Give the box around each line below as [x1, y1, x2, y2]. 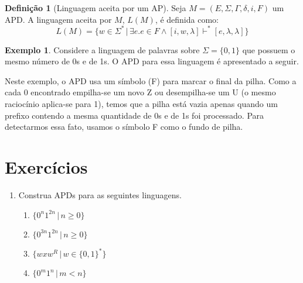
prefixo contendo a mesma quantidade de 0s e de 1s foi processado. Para [5, 109, 264, 121]
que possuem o [242, 43, 295, 56]
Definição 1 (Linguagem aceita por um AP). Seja [5, 2, 186, 13]
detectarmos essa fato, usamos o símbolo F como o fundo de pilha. [5, 120, 243, 133]
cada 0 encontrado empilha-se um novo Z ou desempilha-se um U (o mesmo [5, 86, 276, 98]
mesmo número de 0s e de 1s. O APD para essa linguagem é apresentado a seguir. [5, 55, 299, 67]
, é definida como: [155, 13, 219, 25]
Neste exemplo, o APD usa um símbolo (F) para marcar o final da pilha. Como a [5, 74, 297, 87]
